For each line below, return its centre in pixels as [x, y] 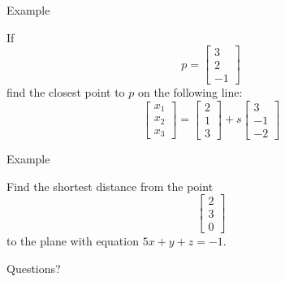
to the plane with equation [73, 241]
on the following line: [190, 92]
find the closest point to [66, 92]
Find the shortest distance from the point [110, 186]
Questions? [34, 268]
